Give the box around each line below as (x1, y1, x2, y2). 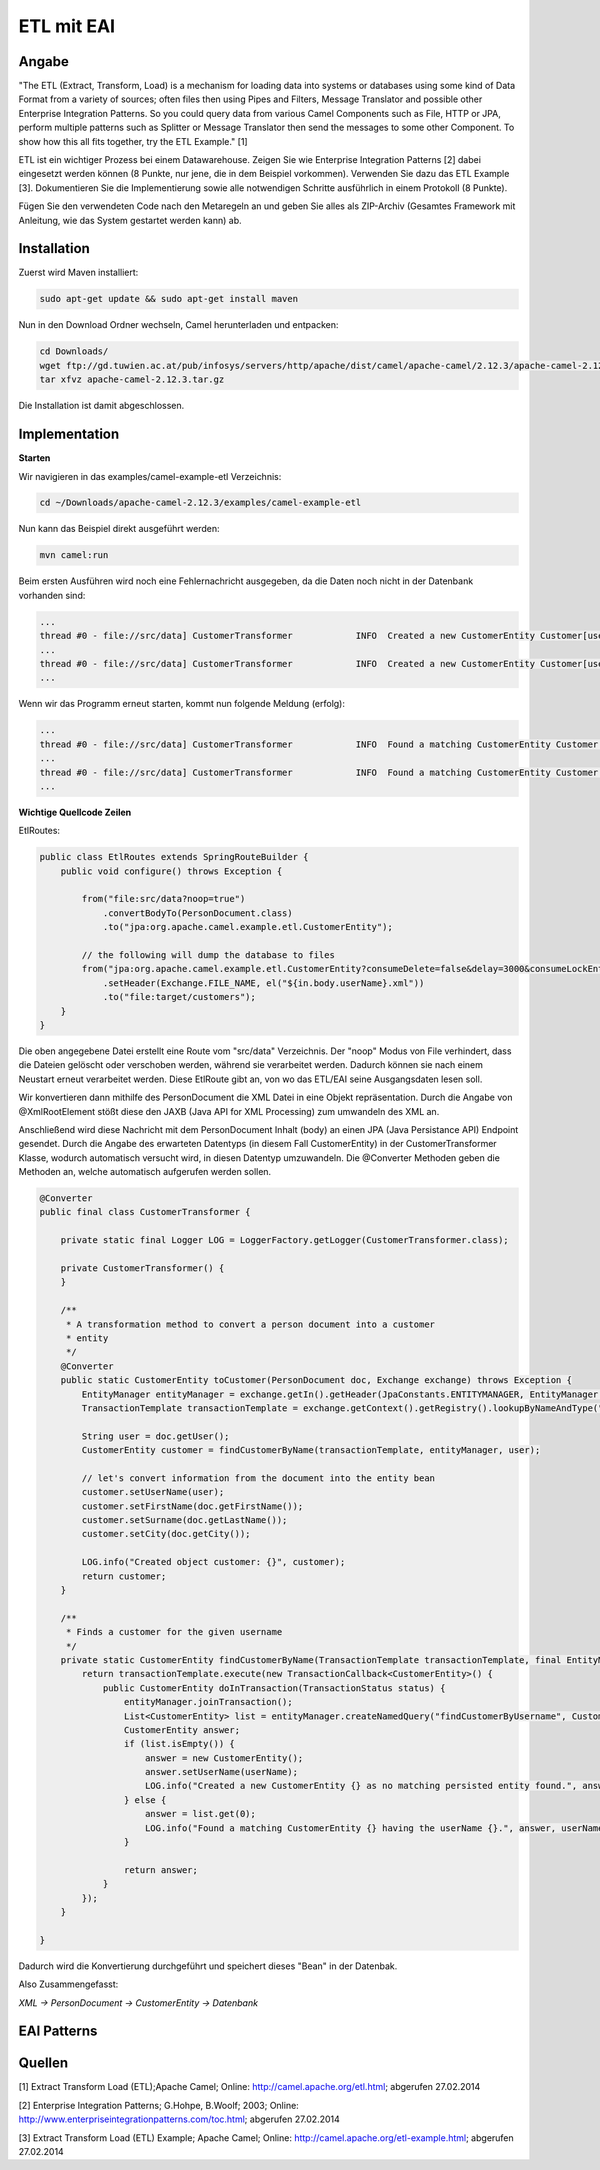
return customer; (81, 1570, 167, 1582)
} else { (123, 1794, 167, 1805)
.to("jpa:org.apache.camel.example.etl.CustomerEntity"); (102, 921, 394, 933)
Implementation (18, 426, 120, 443)
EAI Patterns (18, 2023, 98, 2040)
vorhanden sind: (18, 589, 86, 601)
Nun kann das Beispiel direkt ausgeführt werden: (18, 523, 220, 535)
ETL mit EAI (18, 15, 115, 37)
